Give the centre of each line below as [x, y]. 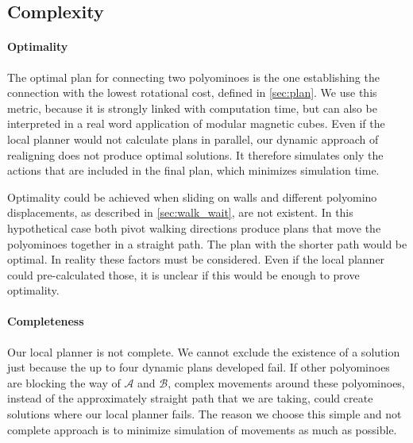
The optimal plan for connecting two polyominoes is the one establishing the [193, 77]
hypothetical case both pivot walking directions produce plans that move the [194, 227]
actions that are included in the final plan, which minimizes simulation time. [193, 170]
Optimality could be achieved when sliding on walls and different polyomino [192, 196]
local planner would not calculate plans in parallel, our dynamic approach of [193, 139]
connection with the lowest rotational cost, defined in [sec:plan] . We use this [192, 92]
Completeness [46, 321]
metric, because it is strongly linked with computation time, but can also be [192, 108]
